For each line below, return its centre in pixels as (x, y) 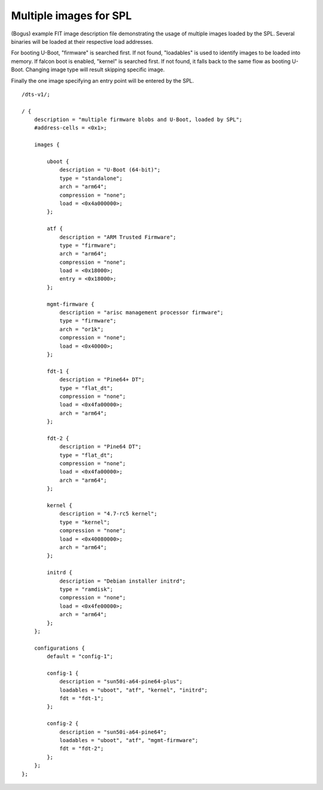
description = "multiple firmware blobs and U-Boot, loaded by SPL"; (138, 120)
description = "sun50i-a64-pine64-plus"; (121, 682)
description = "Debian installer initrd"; (123, 581)
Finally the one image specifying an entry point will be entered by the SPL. (103, 80)
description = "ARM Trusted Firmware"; (118, 237)
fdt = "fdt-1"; (82, 699)
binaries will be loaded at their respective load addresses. (82, 41)
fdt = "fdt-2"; (82, 749)
